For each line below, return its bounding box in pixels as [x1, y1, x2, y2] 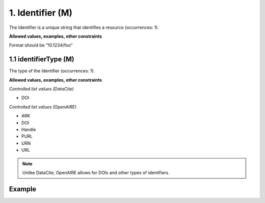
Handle [21, 126, 36, 132]
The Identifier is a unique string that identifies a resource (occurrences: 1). [9, 24, 159, 30]
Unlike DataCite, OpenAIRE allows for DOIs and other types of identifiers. [22, 169, 170, 176]
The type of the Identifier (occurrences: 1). [9, 68, 95, 74]
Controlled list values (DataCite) [9, 86, 74, 92]
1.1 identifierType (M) [9, 55, 75, 64]
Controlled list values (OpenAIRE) [9, 104, 77, 110]
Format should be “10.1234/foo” [9, 42, 73, 48]
